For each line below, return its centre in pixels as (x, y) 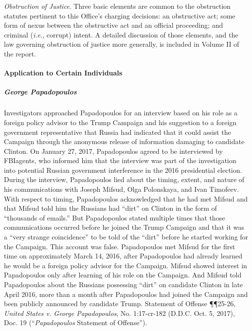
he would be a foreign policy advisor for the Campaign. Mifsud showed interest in (126, 265)
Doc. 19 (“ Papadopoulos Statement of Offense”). (76, 322)
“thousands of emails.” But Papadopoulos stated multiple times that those (115, 217)
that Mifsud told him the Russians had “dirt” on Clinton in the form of (110, 208)
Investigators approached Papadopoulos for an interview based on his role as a (121, 113)
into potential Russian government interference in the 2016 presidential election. (123, 170)
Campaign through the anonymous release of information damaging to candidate (124, 141)
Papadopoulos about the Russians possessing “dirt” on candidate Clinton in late (124, 284)
